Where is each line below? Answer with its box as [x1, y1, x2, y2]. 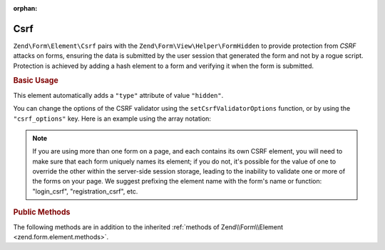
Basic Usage [13, 76, 58, 86]
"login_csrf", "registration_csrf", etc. [32, 186, 138, 196]
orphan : [13, 4, 38, 12]
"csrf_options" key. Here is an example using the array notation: [13, 114, 212, 123]
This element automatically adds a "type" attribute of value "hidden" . [13, 91, 224, 99]
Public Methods [13, 207, 71, 217]
